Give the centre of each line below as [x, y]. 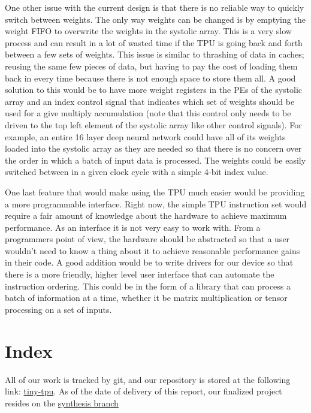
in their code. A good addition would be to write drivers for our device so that [149, 262]
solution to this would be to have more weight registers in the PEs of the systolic [154, 90]
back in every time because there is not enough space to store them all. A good [150, 78]
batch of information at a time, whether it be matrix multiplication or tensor [146, 298]
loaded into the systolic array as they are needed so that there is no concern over [153, 148]
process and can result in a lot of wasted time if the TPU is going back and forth [154, 42]
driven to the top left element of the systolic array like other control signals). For [153, 124]
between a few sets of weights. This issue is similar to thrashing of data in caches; [155, 54]
